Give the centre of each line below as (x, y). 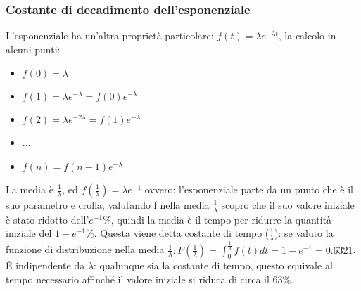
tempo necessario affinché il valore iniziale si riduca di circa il (138, 279)
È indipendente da (45, 265)
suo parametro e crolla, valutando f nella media (108, 205)
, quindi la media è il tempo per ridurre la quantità (221, 219)
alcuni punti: (33, 49)
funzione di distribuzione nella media (85, 249)
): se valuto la (304, 233)
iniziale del (29, 233)
